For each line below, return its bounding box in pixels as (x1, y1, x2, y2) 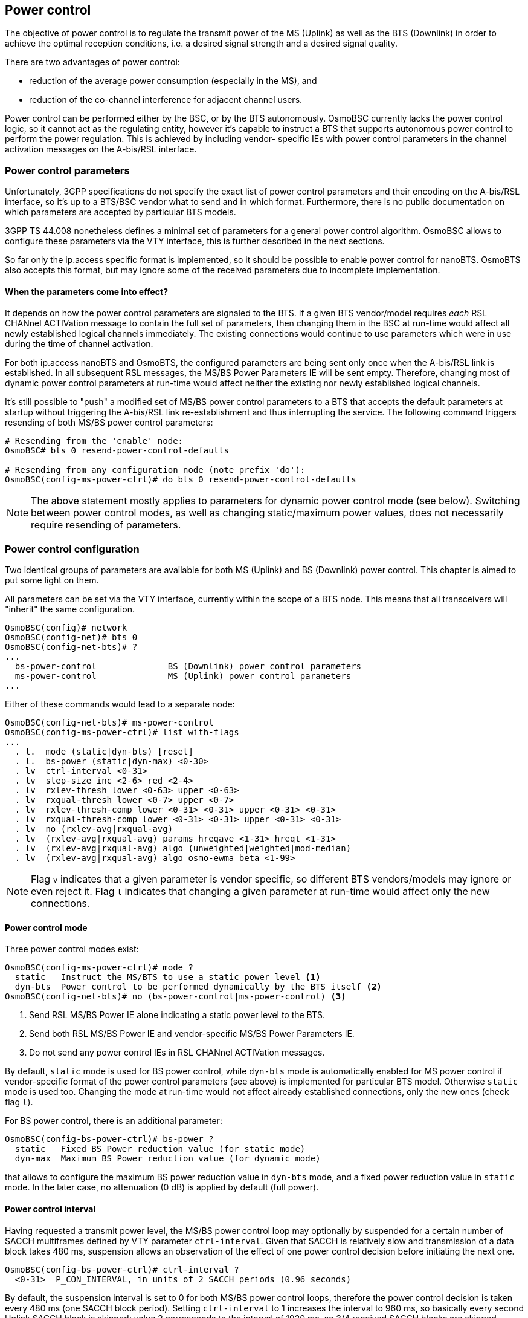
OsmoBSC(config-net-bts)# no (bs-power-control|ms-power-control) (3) (5, 992, 346, 1002)
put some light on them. (5, 575, 99, 586)
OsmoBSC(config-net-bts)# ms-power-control (5, 718, 214, 728)
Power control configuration (5, 542, 140, 555)
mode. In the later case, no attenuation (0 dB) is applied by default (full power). (5, 1182, 319, 1193)
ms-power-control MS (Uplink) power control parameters (14, 671, 352, 681)
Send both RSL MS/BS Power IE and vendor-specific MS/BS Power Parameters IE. (29, 1028, 355, 1039)
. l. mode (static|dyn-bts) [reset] (14, 747, 193, 757)
